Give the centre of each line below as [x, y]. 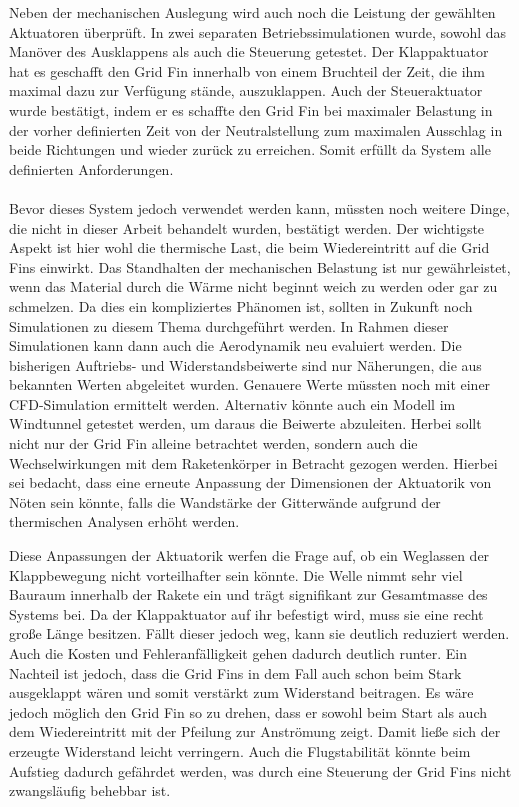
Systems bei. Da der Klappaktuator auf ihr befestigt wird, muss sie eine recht [246, 613]
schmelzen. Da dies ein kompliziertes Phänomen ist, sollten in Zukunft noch [241, 305]
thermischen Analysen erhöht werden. [124, 521]
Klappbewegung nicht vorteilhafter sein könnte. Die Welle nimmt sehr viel [236, 574]
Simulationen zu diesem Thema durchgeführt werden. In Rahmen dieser [229, 325]
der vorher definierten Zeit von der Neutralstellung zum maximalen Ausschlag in [256, 129]
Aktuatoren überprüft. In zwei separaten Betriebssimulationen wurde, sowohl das [258, 31]
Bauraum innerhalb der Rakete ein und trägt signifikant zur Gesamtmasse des [248, 594]
